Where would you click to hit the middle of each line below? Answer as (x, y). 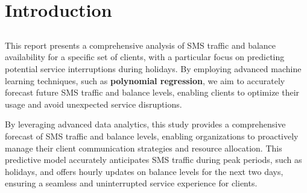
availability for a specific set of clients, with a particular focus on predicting (145, 57)
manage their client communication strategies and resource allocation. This (144, 148)
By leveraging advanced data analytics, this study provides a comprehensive (145, 124)
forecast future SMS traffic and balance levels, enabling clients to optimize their (152, 92)
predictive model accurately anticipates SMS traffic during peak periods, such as (153, 160)
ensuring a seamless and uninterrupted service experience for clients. (131, 183)
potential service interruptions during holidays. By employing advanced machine (153, 68)
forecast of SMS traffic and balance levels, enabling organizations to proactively (152, 136)
